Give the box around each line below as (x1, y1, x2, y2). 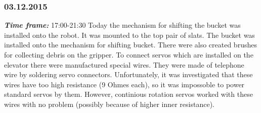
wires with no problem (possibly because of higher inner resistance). (4, 98, 214, 109)
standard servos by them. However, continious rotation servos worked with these (4, 89, 253, 99)
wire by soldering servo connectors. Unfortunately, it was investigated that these (4, 69, 253, 80)
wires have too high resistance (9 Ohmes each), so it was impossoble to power (4, 79, 245, 89)
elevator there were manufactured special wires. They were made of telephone (4, 59, 244, 70)
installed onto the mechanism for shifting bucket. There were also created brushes (4, 39, 257, 50)
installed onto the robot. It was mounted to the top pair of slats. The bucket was (4, 29, 255, 40)
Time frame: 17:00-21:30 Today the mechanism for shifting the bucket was (4, 20, 241, 30)
